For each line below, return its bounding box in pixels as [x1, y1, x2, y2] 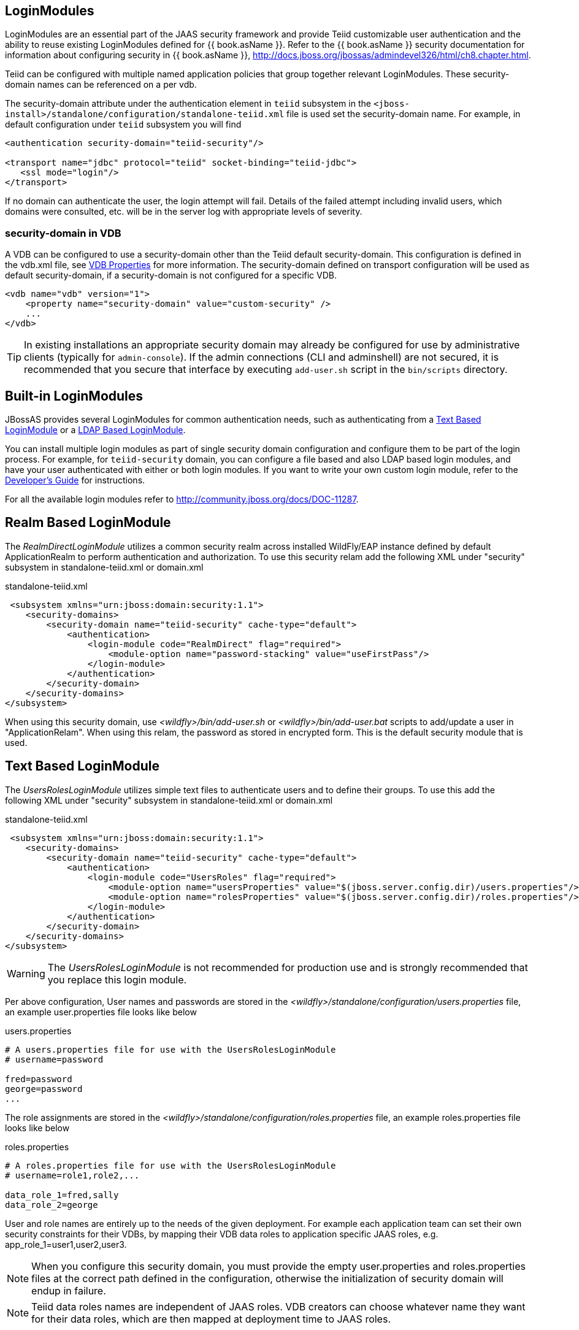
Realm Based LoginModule [5, 515, 171, 531]
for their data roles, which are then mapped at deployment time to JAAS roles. [31, 1312, 391, 1325]
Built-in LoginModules [5, 388, 144, 404]
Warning [7, 967, 45, 980]
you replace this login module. [47, 973, 187, 986]
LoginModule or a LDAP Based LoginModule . [5, 425, 186, 436]
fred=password [5, 1074, 72, 1084]
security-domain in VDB [5, 226, 121, 239]
